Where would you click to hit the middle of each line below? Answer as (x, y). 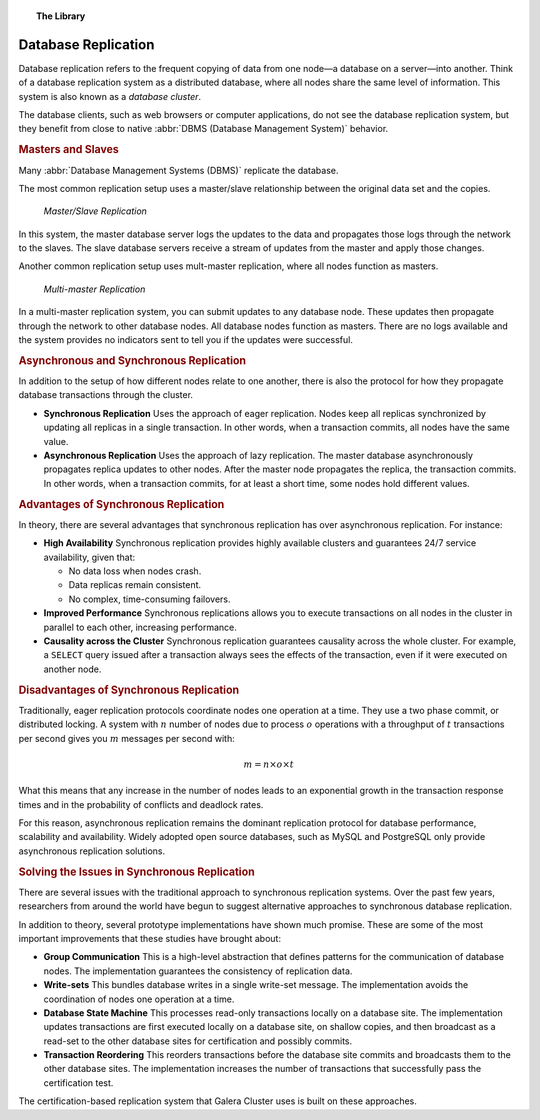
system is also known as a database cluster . (110, 96)
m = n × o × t (269, 764)
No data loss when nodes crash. (135, 571)
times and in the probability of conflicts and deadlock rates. (141, 804)
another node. (72, 669)
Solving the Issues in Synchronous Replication (136, 872)
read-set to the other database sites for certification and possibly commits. (198, 1041)
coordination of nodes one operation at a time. (139, 999)
